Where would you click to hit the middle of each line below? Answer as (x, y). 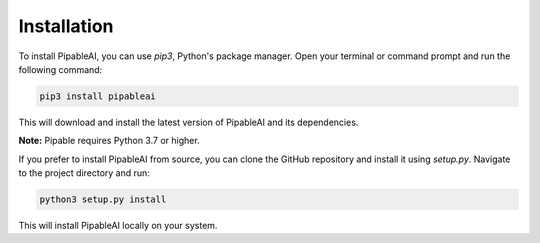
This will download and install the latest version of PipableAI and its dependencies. (188, 122)
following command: (60, 69)
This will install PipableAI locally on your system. (118, 226)
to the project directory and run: (84, 173)
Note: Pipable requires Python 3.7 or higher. (109, 141)
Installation (66, 26)
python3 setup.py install (103, 199)
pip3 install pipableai (98, 96)
